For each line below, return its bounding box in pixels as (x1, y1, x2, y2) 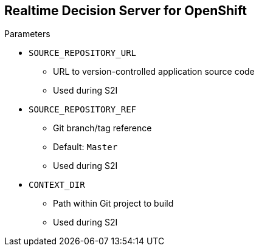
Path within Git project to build (53, 198, 174, 209)
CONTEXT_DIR (29, 180, 85, 190)
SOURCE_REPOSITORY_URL (29, 48, 137, 58)
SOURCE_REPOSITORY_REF (29, 105, 137, 115)
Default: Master (53, 142, 118, 153)
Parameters (4, 29, 50, 40)
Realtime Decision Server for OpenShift (4, 3, 247, 18)
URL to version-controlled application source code (53, 66, 255, 77)
